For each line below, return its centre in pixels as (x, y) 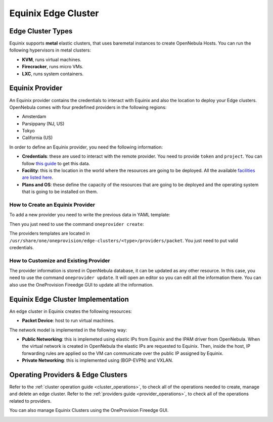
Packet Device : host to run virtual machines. (68, 320)
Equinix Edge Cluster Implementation (69, 299)
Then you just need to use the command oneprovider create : (77, 224)
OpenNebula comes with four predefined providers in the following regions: (88, 107)
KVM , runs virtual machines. (52, 59)
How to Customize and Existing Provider (60, 260)
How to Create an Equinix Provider (52, 205)
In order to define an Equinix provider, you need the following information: (86, 147)
